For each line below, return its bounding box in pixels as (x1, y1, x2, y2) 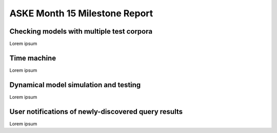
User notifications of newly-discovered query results (9, 107, 183, 116)
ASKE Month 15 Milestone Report (9, 8, 153, 19)
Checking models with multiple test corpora (9, 27, 153, 36)
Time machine (9, 54, 56, 62)
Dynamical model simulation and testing (9, 81, 141, 89)
